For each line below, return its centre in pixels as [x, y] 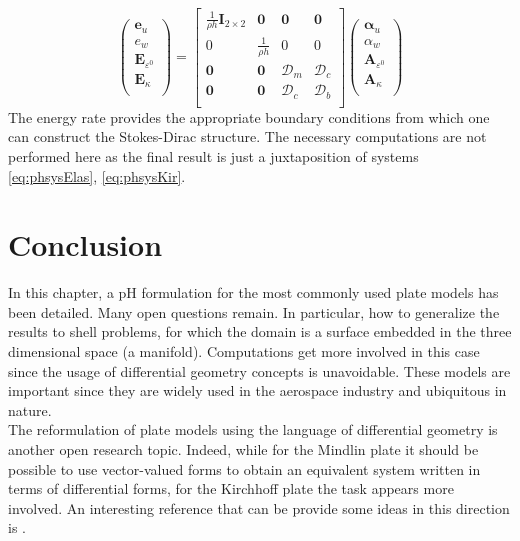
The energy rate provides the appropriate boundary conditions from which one [249, 116]
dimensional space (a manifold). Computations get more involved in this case [244, 351]
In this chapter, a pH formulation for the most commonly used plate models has [253, 292]
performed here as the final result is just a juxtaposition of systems [213, 155]
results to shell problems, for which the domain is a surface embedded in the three [260, 331]
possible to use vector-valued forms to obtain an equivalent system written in [244, 468]
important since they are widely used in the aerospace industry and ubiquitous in [257, 390]
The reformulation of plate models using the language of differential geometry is [253, 429]
